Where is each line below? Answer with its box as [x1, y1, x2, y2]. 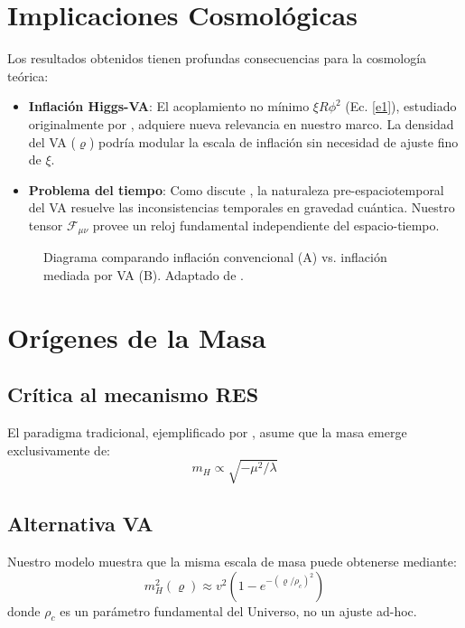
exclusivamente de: [7, 440, 111, 459]
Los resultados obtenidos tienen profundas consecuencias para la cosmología [7, 49, 427, 68]
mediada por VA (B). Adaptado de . [43, 265, 244, 284]
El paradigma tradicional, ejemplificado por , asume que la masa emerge [7, 423, 407, 442]
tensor [28, 215, 63, 234]
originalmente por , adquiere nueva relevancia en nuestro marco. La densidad [28, 114, 454, 133]
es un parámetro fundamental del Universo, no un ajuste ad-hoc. [60, 601, 417, 620]
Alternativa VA [7, 510, 153, 538]
